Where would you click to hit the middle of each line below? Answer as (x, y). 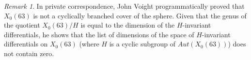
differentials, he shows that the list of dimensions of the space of (99, 34)
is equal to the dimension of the (128, 25)
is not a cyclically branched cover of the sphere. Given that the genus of (140, 15)
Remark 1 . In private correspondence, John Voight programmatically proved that (124, 6)
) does (237, 44)
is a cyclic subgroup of (142, 44)
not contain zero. (29, 53)
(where (89, 44)
